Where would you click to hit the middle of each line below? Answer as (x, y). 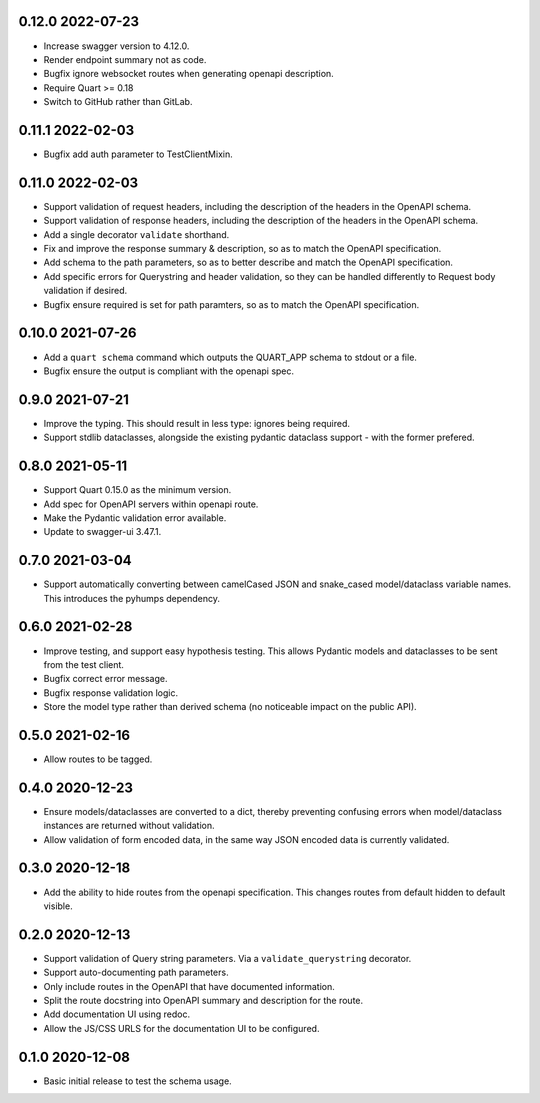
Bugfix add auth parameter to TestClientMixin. (138, 154)
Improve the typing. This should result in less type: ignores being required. (196, 423)
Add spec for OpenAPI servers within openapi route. (151, 504)
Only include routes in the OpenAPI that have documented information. (189, 986)
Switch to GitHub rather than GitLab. (118, 102)
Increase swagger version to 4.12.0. (116, 46)
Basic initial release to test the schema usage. (137, 1081)
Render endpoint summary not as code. (125, 59)
